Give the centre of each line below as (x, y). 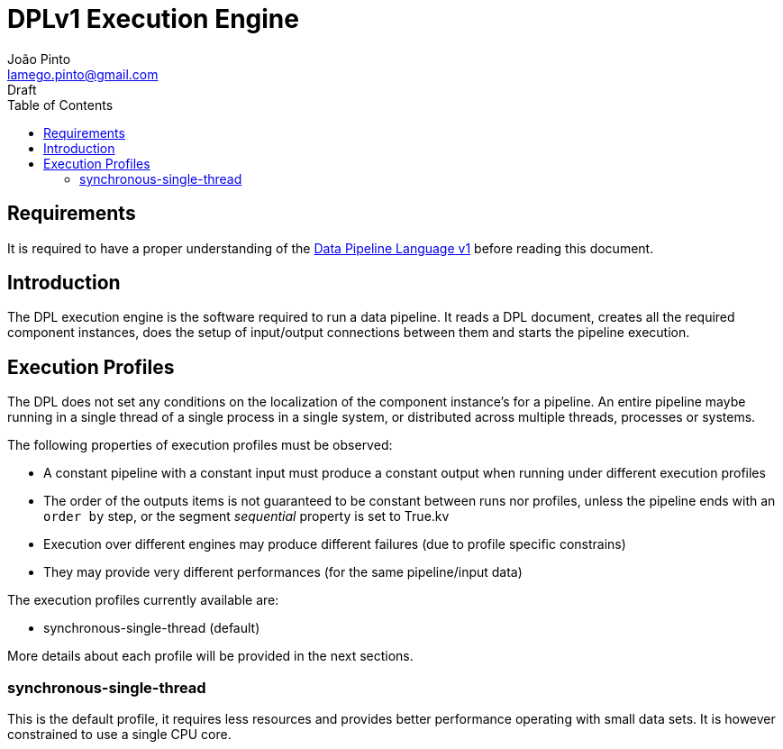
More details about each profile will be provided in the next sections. (210, 656)
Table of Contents (60, 105)
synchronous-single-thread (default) (152, 628)
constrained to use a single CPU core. (119, 735)
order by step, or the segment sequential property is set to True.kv (246, 516)
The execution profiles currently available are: (143, 600)
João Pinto (39, 59)
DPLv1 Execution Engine (153, 19)
